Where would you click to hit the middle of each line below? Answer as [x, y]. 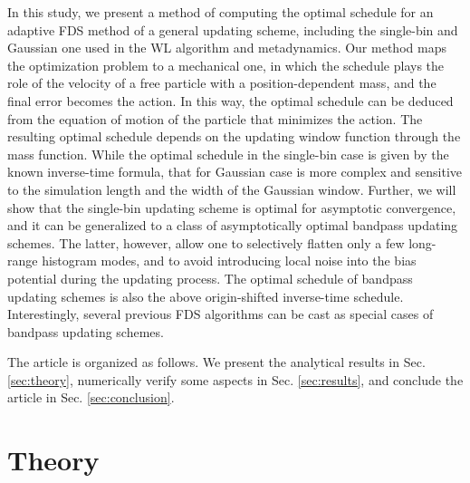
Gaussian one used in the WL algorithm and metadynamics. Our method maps [227, 48]
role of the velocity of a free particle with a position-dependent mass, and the [222, 83]
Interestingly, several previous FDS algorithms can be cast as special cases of [221, 314]
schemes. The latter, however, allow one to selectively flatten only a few [206, 242]
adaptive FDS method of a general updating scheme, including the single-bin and [233, 29]
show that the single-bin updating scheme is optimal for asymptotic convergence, [232, 207]
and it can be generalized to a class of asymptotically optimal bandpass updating [233, 225]
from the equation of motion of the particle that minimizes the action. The [215, 118]
